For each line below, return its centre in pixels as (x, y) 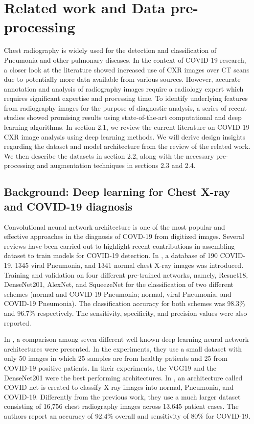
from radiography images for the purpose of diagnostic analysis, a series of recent (125, 107)
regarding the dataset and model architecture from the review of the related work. (127, 146)
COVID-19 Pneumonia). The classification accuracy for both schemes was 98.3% (125, 303)
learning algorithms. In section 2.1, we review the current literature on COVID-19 (127, 127)
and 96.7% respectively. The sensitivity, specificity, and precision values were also (126, 313)
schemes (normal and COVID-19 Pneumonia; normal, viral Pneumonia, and (118, 294)
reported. (18, 322)
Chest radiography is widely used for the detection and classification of (110, 50)
